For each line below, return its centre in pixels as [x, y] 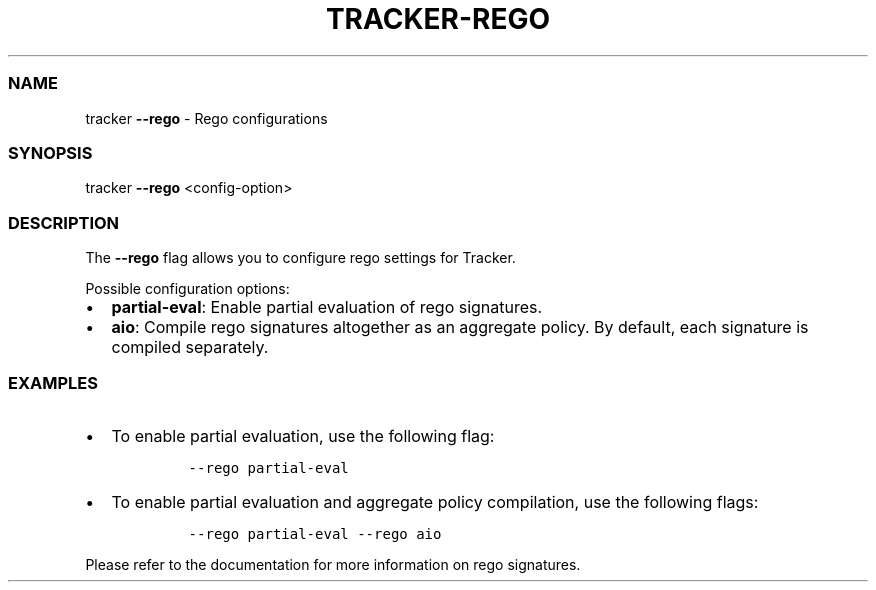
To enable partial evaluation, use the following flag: [303, 435]
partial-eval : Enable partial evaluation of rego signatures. [327, 307]
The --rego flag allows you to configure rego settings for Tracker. [300, 257]
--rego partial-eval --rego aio [315, 533]
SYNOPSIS [50, 152]
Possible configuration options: [187, 288]
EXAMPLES [53, 383]
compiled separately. [190, 347]
